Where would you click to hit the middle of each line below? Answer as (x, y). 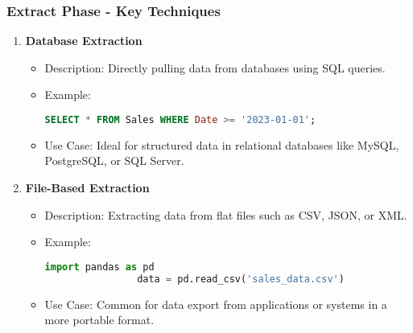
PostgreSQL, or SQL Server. (114, 160)
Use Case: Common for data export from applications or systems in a (216, 304)
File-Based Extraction (87, 188)
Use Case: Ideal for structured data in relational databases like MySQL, (222, 144)
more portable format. (99, 320)
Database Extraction (84, 41)
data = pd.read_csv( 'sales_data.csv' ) (241, 279)
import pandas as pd (99, 267)
